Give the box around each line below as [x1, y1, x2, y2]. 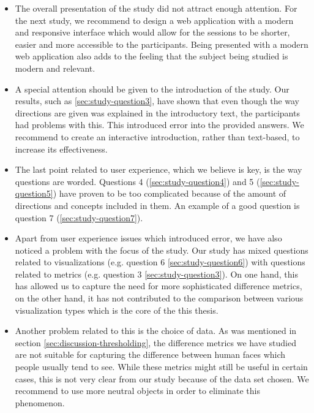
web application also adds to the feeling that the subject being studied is [15, 50, 288, 63]
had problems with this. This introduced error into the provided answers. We [15, 118, 304, 131]
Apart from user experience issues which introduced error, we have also [15, 232, 282, 244]
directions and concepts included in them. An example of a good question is [15, 199, 300, 211]
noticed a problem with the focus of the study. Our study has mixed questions [15, 243, 308, 256]
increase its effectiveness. [15, 142, 108, 155]
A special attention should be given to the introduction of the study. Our [15, 82, 290, 95]
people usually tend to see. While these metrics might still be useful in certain [15, 360, 308, 373]
